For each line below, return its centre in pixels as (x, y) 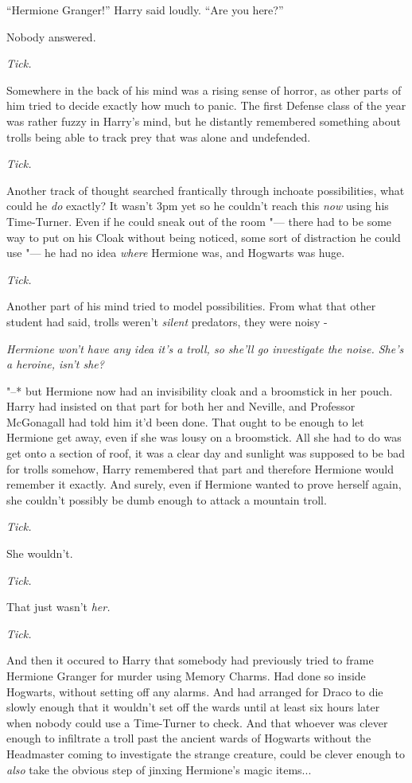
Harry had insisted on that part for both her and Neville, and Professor (181, 406)
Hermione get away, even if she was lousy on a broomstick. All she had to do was (204, 437)
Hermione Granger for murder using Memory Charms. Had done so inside (186, 676)
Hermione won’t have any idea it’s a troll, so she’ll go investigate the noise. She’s (205, 348)
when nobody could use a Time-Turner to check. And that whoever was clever (197, 722)
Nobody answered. (51, 36)
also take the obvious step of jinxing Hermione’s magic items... (159, 769)
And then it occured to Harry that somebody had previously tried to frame (190, 660)
